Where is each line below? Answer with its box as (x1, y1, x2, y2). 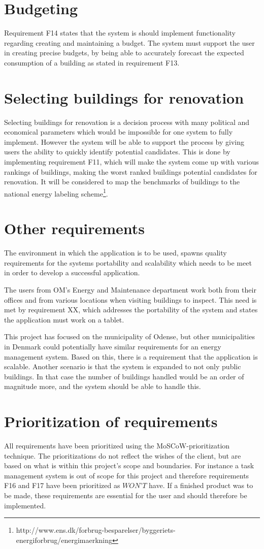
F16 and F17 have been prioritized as (4, 480, 120, 491)
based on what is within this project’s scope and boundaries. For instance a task (4, 460, 254, 471)
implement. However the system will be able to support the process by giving (4, 136, 244, 147)
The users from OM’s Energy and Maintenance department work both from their (4, 284, 256, 295)
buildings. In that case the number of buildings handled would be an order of (4, 371, 244, 381)
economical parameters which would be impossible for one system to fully (4, 126, 233, 137)
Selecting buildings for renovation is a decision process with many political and (4, 116, 250, 127)
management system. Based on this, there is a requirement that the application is (4, 351, 258, 362)
